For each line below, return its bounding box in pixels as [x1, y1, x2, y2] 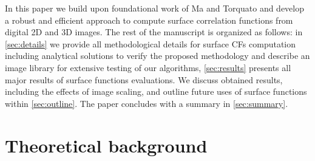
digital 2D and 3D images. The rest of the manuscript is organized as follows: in [5, 26, 303, 38]
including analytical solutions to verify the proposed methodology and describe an [5, 49, 310, 62]
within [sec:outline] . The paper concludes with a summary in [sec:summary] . [5, 97, 288, 109]
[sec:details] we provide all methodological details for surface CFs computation [5, 37, 296, 50]
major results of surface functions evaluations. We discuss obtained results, [5, 73, 283, 86]
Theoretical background [5, 132, 208, 157]
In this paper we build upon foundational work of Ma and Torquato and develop [5, 2, 305, 14]
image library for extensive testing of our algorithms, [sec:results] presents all [5, 61, 291, 74]
